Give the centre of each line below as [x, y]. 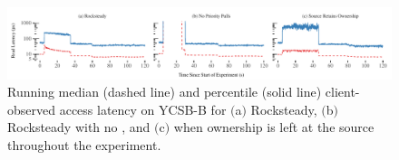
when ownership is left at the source [274, 127]
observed [32, 109]
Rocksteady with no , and [79, 127]
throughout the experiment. [84, 144]
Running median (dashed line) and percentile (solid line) [165, 92]
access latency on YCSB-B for [143, 109]
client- [342, 92]
